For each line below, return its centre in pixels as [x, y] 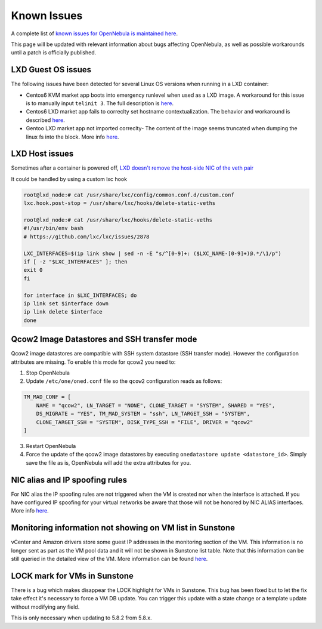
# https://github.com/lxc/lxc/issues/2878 [86, 237]
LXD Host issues [42, 154]
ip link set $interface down [66, 303]
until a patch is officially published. [54, 53]
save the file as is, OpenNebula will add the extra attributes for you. [109, 462]
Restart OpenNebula [51, 446]
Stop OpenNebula [48, 373]
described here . [45, 120]
